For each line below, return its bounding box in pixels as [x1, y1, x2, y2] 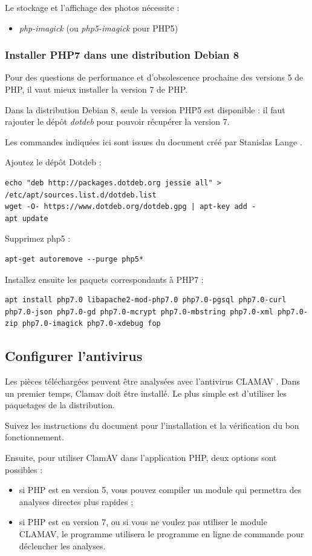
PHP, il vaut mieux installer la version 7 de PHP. [5, 83, 188, 95]
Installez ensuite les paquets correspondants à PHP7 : [5, 273, 204, 285]
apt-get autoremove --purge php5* [5, 254, 144, 263]
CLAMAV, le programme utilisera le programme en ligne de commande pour [19, 528, 304, 540]
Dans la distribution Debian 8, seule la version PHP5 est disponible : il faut [5, 103, 285, 116]
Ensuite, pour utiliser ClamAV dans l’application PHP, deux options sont [5, 451, 277, 464]
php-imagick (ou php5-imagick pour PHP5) [19, 21, 178, 34]
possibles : [5, 463, 43, 475]
